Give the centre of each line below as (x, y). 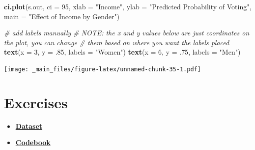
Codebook (33, 142)
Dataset (29, 126)
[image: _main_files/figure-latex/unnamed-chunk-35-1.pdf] (102, 69)
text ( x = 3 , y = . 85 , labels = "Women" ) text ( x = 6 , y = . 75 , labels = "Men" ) (122, 52)
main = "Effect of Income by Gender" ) (62, 16)
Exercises (36, 102)
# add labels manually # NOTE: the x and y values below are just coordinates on (127, 33)
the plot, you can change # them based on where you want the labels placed (117, 42)
